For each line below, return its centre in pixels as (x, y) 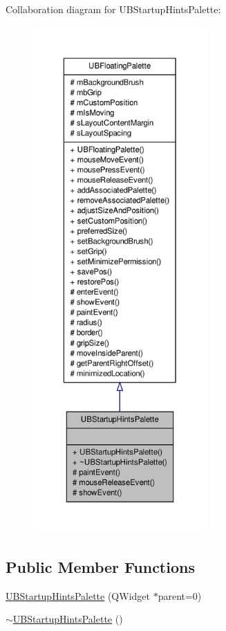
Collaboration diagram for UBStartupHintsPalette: (113, 9)
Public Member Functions (100, 566)
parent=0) (180, 595)
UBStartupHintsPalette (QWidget (78, 595)
